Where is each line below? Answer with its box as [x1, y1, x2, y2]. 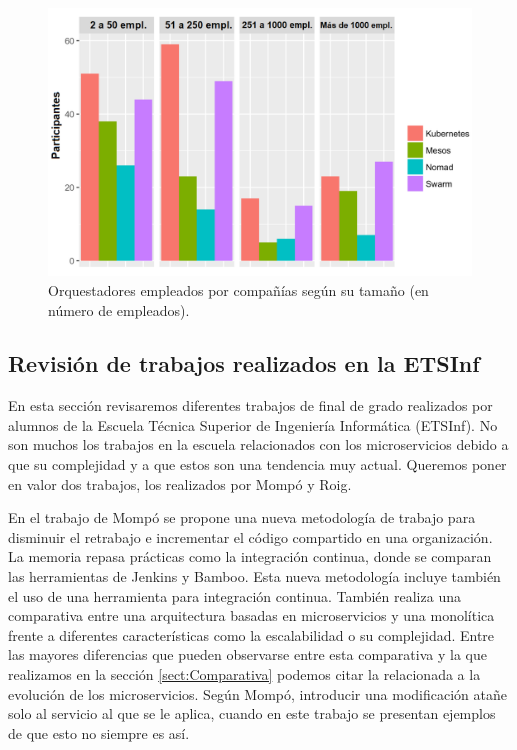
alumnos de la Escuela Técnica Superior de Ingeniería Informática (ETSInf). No [8, 414, 498, 435]
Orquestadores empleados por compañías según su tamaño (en [48, 279, 429, 300]
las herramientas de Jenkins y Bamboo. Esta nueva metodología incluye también [8, 566, 501, 587]
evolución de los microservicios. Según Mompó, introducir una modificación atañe [8, 683, 507, 704]
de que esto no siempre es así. [8, 722, 190, 743]
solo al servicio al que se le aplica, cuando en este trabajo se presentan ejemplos [8, 703, 496, 724]
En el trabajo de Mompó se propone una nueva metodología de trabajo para [8, 507, 476, 528]
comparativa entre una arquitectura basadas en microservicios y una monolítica [8, 605, 495, 626]
